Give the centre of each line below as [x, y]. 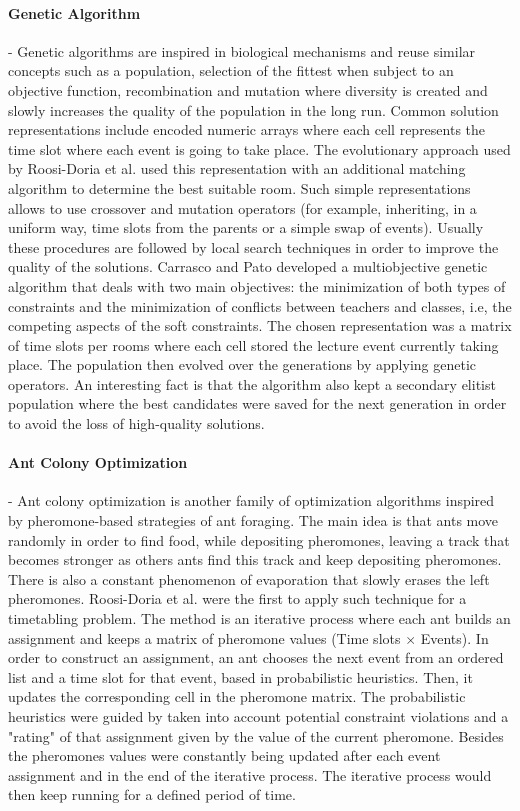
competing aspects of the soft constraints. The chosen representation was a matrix [260, 325]
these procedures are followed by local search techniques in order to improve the [253, 246]
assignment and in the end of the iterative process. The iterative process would [250, 774]
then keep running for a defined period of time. [152, 794]
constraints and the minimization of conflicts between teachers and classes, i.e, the [260, 305]
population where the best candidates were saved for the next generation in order [257, 403]
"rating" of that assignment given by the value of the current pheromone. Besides [256, 735]
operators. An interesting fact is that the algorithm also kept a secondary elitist [252, 383]
